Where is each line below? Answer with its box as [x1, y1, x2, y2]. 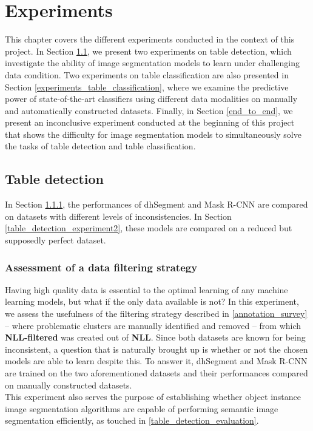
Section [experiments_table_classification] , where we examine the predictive [5, 80, 289, 93]
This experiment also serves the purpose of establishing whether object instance [5, 390, 301, 403]
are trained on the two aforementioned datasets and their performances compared [5, 367, 308, 379]
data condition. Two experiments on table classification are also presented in [5, 68, 289, 81]
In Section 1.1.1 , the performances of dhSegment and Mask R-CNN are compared [5, 198, 308, 211]
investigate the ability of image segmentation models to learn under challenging [5, 56, 300, 69]
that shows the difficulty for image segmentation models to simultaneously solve [5, 127, 301, 140]
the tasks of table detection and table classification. [5, 140, 196, 152]
